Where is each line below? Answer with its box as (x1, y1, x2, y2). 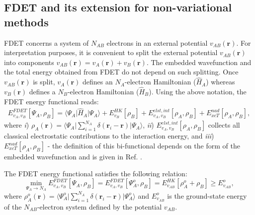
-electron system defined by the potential (37, 201, 162, 212)
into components (4, 57, 54, 67)
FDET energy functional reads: (4, 96, 99, 106)
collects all (208, 120, 240, 130)
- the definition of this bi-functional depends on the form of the (47, 141, 240, 151)
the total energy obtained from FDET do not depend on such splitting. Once (4, 67, 239, 77)
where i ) (4, 120, 29, 130)
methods (4, 14, 49, 29)
